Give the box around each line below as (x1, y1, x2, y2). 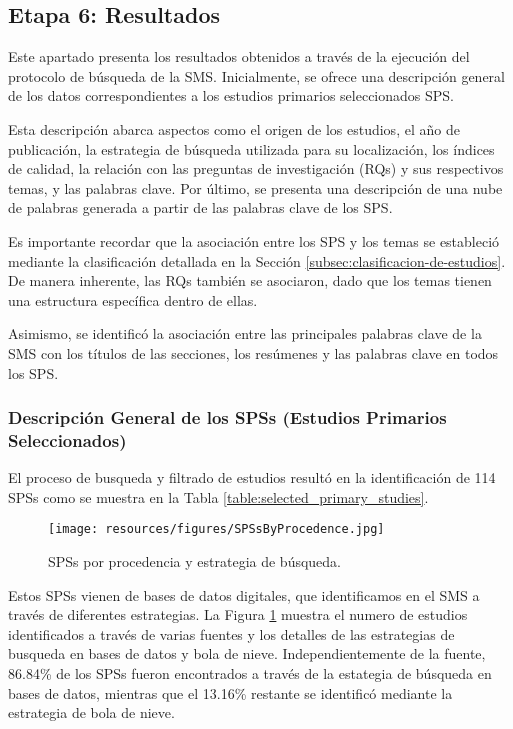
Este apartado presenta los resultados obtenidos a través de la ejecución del (8, 46, 470, 67)
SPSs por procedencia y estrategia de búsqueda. (48, 551, 342, 572)
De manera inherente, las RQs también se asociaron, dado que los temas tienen (8, 270, 492, 291)
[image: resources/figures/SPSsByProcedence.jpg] (48, 522, 385, 537)
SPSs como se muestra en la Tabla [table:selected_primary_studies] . (8, 486, 429, 507)
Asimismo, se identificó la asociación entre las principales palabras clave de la (8, 323, 482, 344)
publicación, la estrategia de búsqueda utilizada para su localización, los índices (8, 138, 495, 159)
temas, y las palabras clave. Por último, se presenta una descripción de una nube (8, 177, 503, 198)
